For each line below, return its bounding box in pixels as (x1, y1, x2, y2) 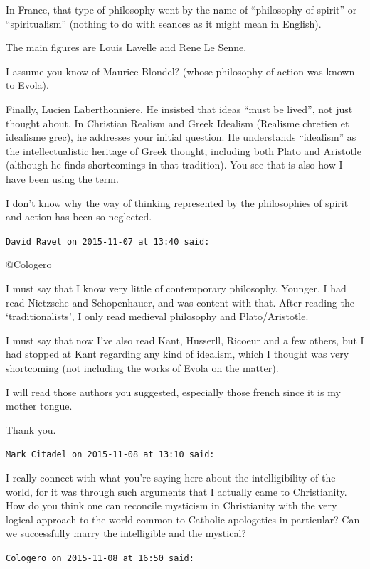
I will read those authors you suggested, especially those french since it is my (6, 384, 341, 399)
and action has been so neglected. (6, 209, 152, 224)
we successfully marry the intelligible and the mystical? (6, 526, 246, 541)
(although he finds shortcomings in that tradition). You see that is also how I (6, 157, 343, 172)
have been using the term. (6, 171, 119, 186)
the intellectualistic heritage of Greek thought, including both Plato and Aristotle (6, 143, 361, 158)
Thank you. (6, 422, 56, 437)
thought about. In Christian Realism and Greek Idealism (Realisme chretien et (6, 115, 349, 130)
